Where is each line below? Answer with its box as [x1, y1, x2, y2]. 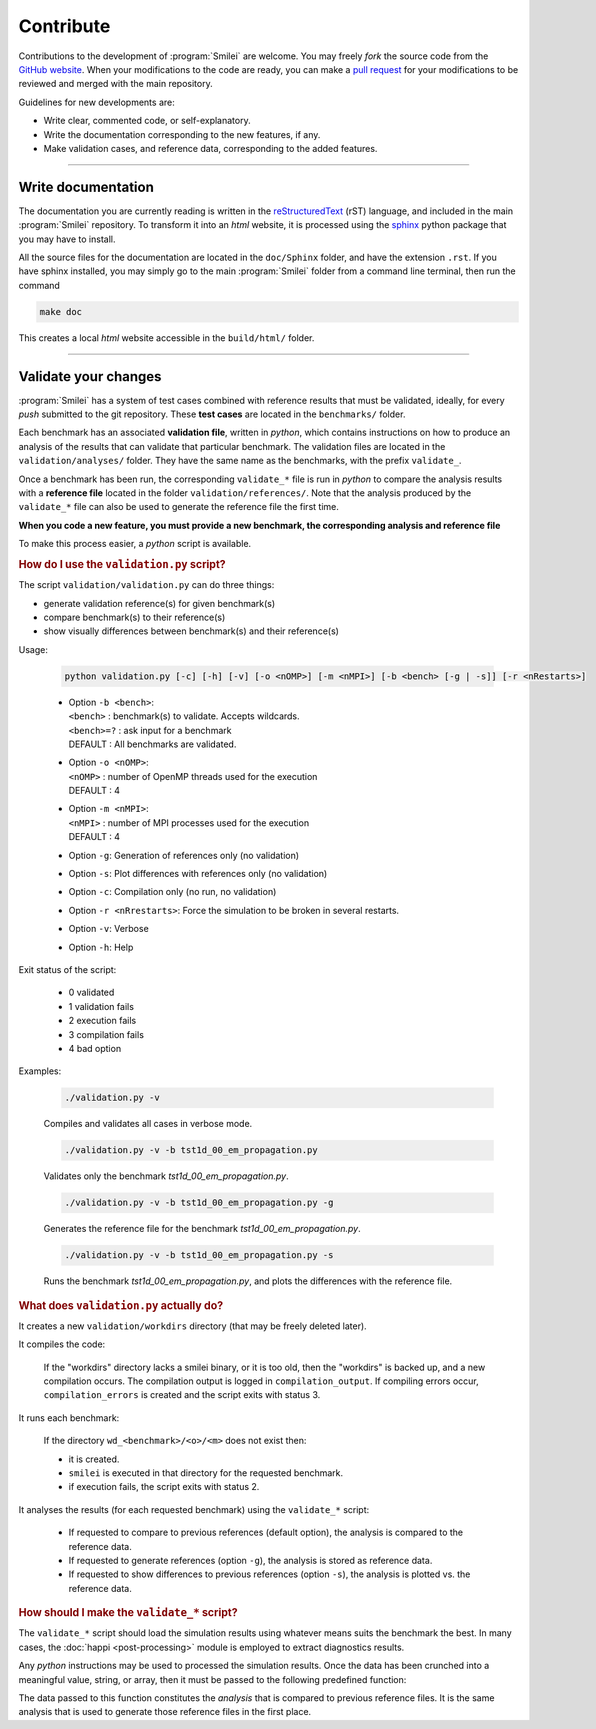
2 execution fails [68, 1015, 137, 1027]
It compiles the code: [18, 1338, 106, 1350]
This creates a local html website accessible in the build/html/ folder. [18, 331, 315, 344]
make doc [39, 306, 83, 317]
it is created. [68, 1453, 120, 1465]
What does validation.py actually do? [18, 1298, 224, 1312]
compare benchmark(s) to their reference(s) [43, 611, 226, 623]
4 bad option [68, 1042, 122, 1054]
